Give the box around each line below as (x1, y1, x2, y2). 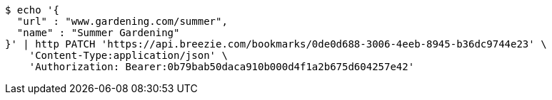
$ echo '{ (5, 4, 59, 16)
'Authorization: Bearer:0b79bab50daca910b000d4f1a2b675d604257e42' (29, 61, 415, 72)
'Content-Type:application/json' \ (29, 50, 228, 61)
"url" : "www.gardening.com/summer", (16, 16, 228, 27)
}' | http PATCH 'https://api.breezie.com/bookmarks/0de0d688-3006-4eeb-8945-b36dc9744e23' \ (5, 38, 547, 50)
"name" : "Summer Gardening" (16, 27, 180, 38)
